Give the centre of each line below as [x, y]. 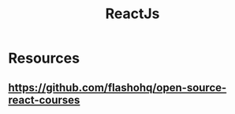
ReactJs [132, 14]
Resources [44, 58]
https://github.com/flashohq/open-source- [117, 87]
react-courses [44, 100]
